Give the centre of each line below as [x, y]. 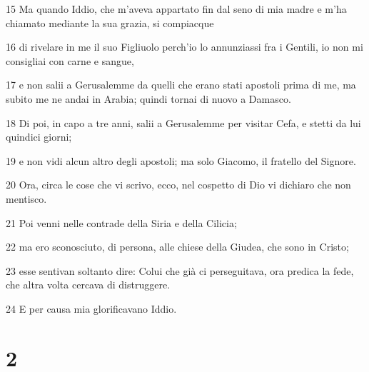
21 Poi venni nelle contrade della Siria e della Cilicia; [121, 222]
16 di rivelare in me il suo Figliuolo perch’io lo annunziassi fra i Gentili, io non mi [184, 47]
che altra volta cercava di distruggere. [88, 285]
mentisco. [26, 198]
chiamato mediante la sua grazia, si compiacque [110, 22]
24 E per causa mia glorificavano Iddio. [91, 308]
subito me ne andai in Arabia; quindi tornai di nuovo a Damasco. [148, 98]
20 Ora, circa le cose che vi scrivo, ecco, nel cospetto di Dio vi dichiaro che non [178, 185]
